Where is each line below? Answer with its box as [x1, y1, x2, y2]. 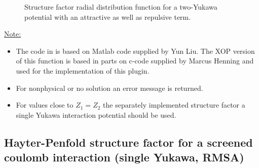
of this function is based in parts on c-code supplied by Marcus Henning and [16, 55, 254, 66]
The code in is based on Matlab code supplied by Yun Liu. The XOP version [16, 45, 255, 56]
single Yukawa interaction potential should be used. [16, 109, 176, 120]
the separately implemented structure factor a [103, 99, 245, 110]
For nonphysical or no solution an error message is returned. [16, 82, 203, 93]
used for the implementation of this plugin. [16, 65, 150, 76]
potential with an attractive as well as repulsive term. [24, 11, 191, 22]
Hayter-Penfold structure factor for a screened [4, 134, 253, 150]
